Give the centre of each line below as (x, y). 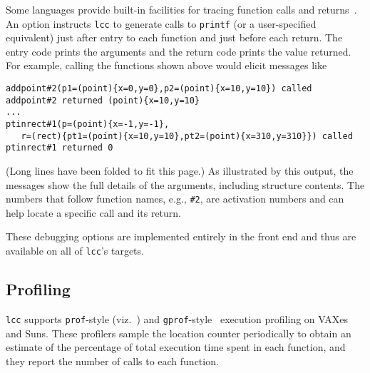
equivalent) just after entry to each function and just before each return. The (174, 37)
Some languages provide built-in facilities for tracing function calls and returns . (181, 9)
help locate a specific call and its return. (94, 212)
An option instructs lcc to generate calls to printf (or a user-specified (161, 23)
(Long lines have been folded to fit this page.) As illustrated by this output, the (180, 170)
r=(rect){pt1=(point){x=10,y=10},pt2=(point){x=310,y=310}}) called (187, 136)
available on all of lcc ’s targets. (75, 250)
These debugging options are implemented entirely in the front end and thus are (181, 236)
